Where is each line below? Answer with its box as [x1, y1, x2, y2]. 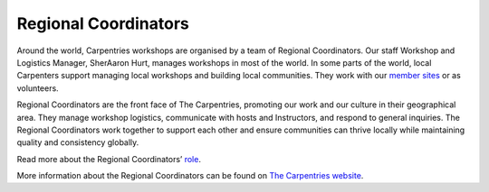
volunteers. [16, 82, 59, 94]
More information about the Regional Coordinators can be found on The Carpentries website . [16, 170, 364, 181]
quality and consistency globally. [16, 137, 139, 148]
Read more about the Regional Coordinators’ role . [16, 153, 201, 164]
